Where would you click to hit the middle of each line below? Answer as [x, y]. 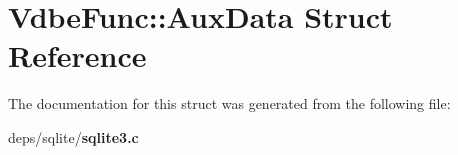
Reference [77, 55]
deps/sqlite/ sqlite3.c [73, 136]
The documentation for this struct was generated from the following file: [229, 103]
